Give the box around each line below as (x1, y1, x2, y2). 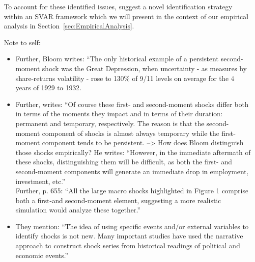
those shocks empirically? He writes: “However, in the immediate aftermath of (15, 147, 251, 157)
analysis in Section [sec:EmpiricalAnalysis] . (4, 21, 134, 31)
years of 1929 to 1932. (15, 82, 82, 93)
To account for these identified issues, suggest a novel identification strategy (4, 1, 232, 11)
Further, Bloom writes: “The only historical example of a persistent (15, 53, 219, 64)
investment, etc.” (15, 176, 65, 186)
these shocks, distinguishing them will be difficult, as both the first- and (15, 157, 232, 167)
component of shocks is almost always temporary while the (42, 128, 219, 138)
